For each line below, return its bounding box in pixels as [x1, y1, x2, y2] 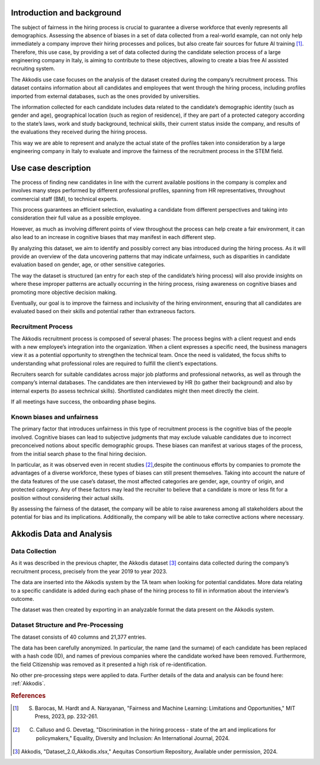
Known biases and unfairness [11, 413, 99, 421]
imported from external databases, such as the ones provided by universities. [11, 93, 200, 100]
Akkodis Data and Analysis [11, 529, 113, 539]
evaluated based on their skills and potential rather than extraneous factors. [11, 308, 196, 315]
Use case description [11, 163, 91, 173]
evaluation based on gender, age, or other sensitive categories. [11, 261, 166, 268]
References [11, 691, 46, 700]
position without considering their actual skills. [11, 494, 124, 501]
